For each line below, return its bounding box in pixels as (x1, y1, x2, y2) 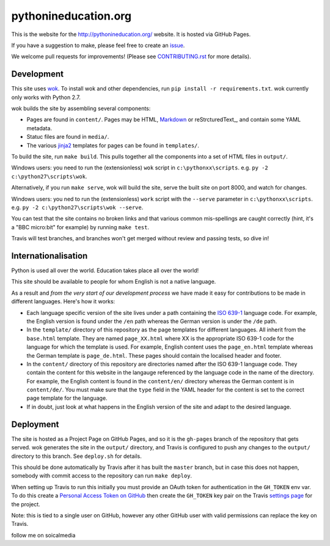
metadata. (26, 124, 52, 131)
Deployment (11, 419, 59, 429)
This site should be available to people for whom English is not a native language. (11, 278, 216, 286)
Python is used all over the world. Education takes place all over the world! (11, 267, 199, 274)
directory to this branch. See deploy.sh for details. (11, 452, 142, 460)
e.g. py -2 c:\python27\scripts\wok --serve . (11, 204, 144, 211)
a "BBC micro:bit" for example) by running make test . (11, 223, 150, 231)
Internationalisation (11, 251, 88, 261)
